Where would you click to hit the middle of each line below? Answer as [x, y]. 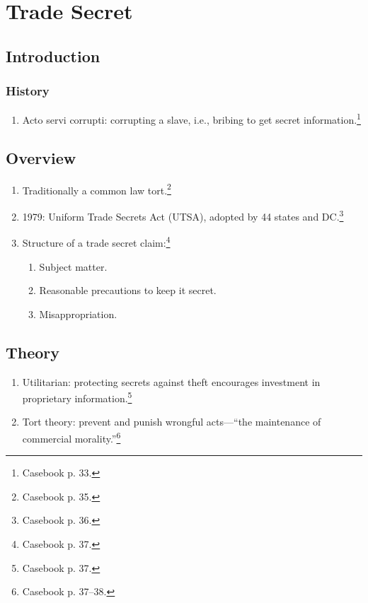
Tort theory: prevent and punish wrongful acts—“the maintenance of [172, 422]
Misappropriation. [78, 314]
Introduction [53, 55]
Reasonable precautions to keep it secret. [128, 290]
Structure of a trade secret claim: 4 [96, 241]
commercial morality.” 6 [71, 437]
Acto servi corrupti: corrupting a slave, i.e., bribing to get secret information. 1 [191, 119]
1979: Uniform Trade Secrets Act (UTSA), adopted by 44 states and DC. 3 [183, 215]
